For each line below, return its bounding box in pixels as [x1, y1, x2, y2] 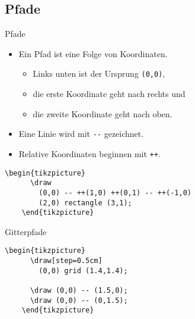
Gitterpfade [5, 225, 47, 237]
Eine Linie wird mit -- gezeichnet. [18, 127, 144, 140]
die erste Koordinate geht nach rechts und [33, 87, 186, 100]
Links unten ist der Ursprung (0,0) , [33, 67, 165, 80]
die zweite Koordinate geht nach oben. [33, 107, 172, 120]
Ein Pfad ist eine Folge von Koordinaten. [18, 47, 168, 60]
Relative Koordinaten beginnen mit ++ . [18, 147, 161, 159]
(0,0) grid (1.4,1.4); [39, 266, 128, 275]
